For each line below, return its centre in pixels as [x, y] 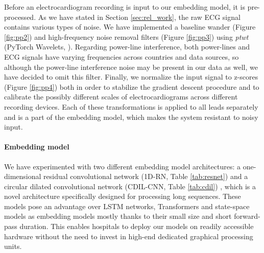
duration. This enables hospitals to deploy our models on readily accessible [137, 226]
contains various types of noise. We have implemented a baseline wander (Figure [130, 27]
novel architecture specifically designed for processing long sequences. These [123, 196]
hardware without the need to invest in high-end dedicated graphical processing [129, 236]
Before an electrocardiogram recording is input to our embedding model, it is [125, 7]
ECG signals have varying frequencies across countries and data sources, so [122, 56]
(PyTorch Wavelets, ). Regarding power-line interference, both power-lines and [127, 47]
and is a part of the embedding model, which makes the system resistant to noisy [131, 117]
